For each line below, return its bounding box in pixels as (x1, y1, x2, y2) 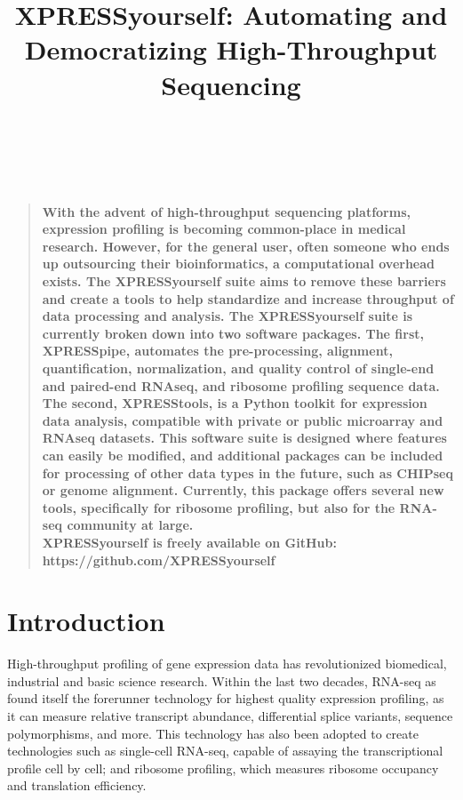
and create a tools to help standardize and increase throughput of (42, 289, 454, 308)
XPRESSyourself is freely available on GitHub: (42, 532, 337, 551)
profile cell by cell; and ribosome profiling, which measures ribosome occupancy (7, 758, 439, 777)
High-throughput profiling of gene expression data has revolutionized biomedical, (7, 654, 447, 673)
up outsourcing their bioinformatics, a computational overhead (42, 254, 435, 273)
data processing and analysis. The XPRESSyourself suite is (42, 307, 413, 325)
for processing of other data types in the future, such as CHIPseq (42, 463, 453, 482)
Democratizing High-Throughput (24, 31, 438, 68)
